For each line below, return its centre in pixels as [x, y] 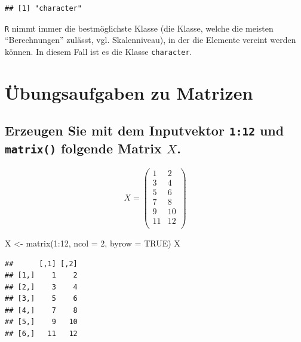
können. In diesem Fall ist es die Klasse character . [99, 51]
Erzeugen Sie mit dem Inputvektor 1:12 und [145, 130]
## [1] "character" [43, 8]
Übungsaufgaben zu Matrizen [129, 92]
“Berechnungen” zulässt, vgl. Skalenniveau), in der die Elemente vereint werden [150, 40]
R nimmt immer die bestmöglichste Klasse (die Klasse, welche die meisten [139, 28]
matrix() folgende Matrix [83, 148]
